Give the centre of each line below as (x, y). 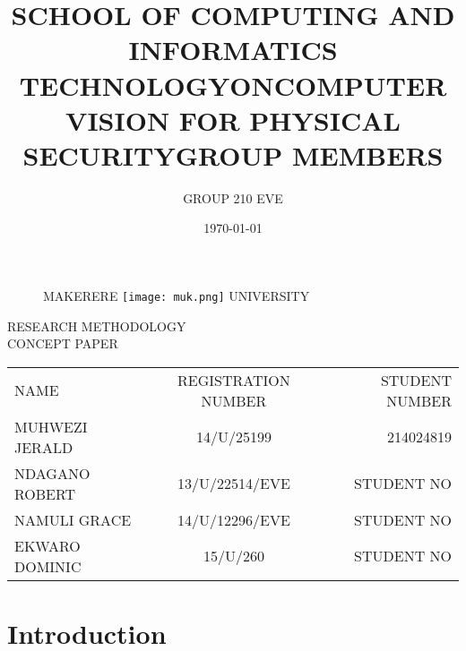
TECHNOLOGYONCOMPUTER (233, 85)
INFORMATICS (233, 50)
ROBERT (45, 493)
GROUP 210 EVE (233, 197)
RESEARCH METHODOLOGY (97, 325)
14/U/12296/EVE (234, 519)
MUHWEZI (51, 426)
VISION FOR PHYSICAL (233, 120)
